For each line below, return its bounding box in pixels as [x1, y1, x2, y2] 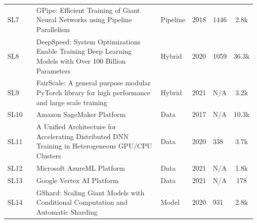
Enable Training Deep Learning [36, 46, 132, 56]
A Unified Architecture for [36, 121, 117, 132]
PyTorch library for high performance [36, 87, 150, 97]
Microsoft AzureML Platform [36, 162, 125, 173]
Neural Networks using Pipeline [36, 14, 132, 25]
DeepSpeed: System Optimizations [36, 36, 141, 46]
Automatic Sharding [36, 206, 98, 217]
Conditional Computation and [36, 197, 128, 207]
